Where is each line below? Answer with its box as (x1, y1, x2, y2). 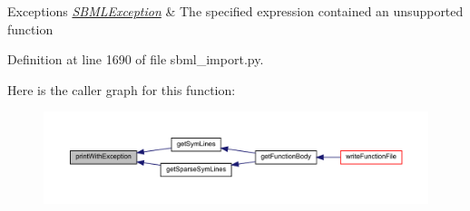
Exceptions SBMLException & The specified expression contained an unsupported (7, 2, 464, 20)
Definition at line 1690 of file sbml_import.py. (7, 50, 264, 69)
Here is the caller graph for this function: (7, 80, 236, 99)
